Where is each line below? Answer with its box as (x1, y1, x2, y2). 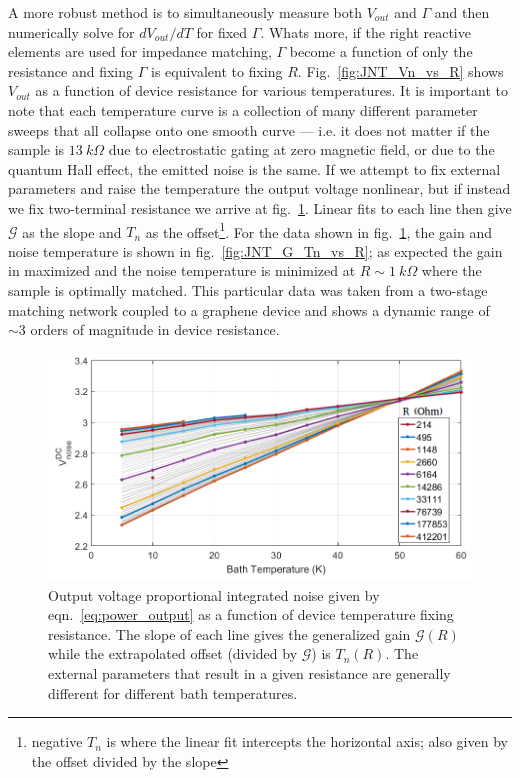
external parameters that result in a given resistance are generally (48, 663, 451, 684)
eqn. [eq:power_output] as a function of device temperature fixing (48, 604, 454, 625)
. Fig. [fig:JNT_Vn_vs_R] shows (297, 60, 504, 81)
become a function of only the (289, 41, 473, 62)
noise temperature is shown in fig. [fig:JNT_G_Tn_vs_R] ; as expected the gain (8, 240, 503, 261)
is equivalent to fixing (150, 60, 283, 81)
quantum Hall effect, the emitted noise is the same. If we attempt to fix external (8, 158, 501, 179)
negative (31, 731, 83, 752)
